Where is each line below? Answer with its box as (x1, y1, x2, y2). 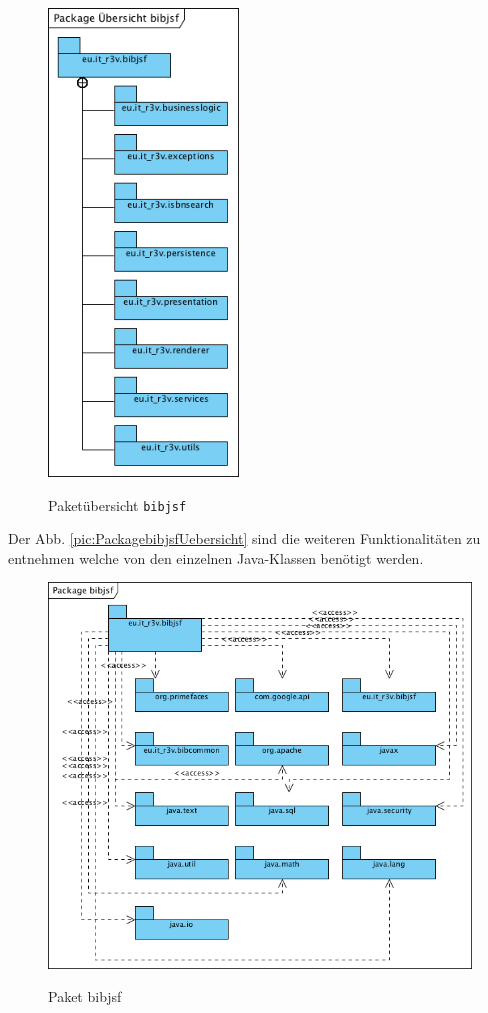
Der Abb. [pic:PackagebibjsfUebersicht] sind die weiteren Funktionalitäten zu (8, 528, 481, 549)
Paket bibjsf (48, 986, 122, 1007)
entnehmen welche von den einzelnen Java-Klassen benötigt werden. (8, 547, 424, 568)
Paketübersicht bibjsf (48, 494, 187, 515)
